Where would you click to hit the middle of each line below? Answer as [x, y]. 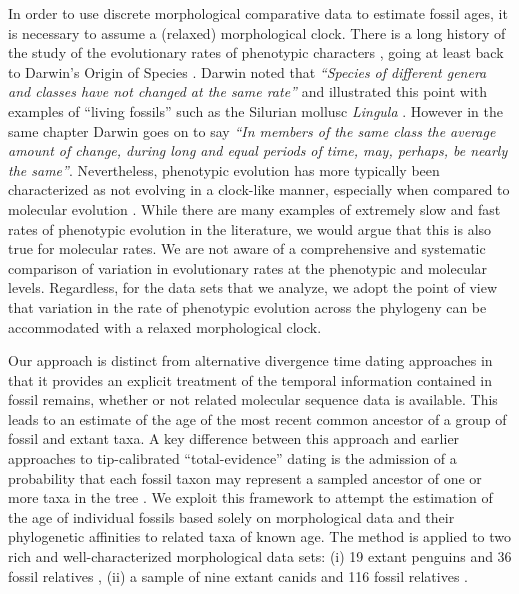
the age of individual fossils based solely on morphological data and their [231, 516]
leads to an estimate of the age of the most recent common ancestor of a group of [257, 418]
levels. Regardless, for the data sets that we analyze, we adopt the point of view [253, 287]
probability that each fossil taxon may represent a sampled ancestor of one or [245, 477]
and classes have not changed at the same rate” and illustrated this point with [247, 91]
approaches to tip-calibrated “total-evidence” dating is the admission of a [232, 458]
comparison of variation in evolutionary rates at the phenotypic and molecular [248, 267]
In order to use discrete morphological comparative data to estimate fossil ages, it [258, 13]
